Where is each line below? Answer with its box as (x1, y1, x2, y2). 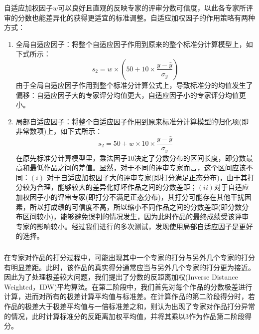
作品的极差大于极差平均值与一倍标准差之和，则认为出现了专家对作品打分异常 (4, 301, 255, 311)
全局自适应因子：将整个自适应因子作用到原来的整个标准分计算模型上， (15, 38, 246, 49)
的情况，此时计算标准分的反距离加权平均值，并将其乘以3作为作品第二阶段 (4, 311, 245, 321)
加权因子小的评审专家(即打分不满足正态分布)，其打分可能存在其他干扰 (15, 192, 245, 202)
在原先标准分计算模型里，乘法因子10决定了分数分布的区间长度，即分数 (15, 152, 246, 163)
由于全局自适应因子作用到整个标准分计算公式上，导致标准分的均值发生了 (15, 79, 253, 90)
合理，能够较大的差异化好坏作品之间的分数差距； (36, 182, 197, 192)
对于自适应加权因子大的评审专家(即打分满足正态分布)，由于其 (46, 172, 248, 182)
